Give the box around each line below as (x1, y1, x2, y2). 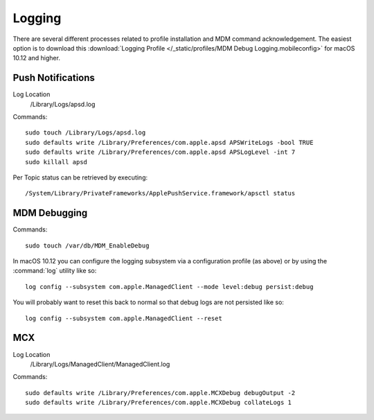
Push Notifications (12, 72, 95, 84)
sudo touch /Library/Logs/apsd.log (25, 129, 146, 137)
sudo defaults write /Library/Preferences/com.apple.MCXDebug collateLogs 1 (25, 399, 292, 407)
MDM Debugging (12, 207, 88, 219)
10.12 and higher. (12, 54, 60, 62)
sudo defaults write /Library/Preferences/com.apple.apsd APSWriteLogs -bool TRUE (25, 139, 314, 146)
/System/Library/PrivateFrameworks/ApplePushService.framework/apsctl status (25, 189, 296, 198)
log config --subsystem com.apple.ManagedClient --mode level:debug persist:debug (25, 283, 314, 290)
